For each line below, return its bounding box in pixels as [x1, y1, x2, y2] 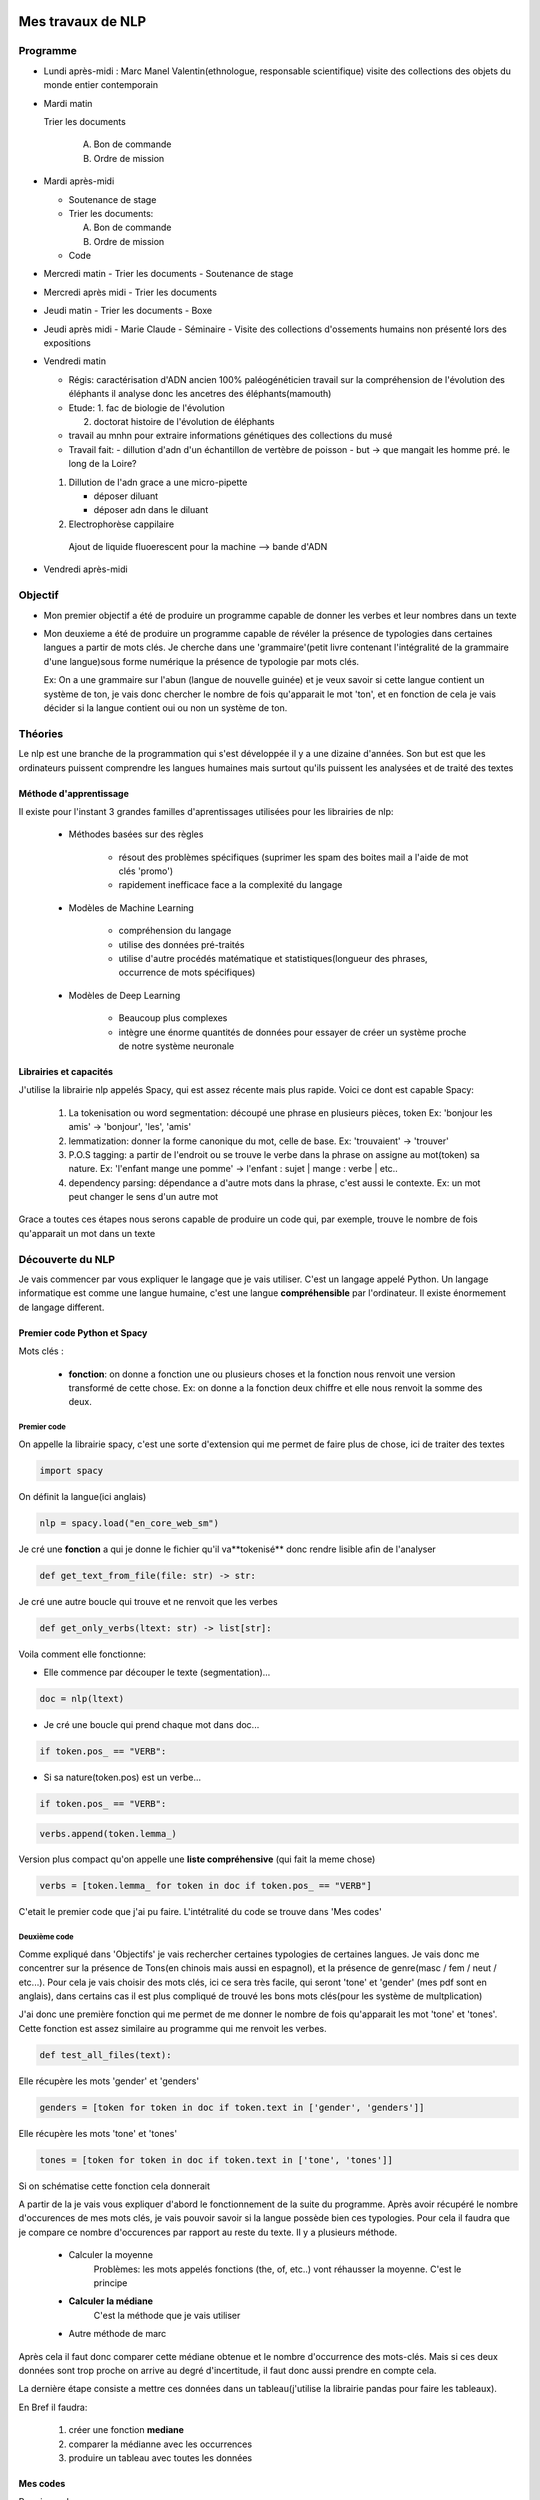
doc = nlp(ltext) [39, 1693, 125, 1704]
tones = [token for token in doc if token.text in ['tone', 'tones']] [39, 2154, 394, 2165]
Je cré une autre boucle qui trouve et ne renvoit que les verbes [18, 1595, 279, 1607]
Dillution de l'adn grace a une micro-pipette [68, 476, 248, 488]
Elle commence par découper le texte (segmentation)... [43, 1666, 271, 1678]
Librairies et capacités [18, 1065, 114, 1077]
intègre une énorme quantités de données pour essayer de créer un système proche [118, 1026, 467, 1038]
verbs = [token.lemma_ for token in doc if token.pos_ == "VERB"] [39, 1880, 372, 1892]
